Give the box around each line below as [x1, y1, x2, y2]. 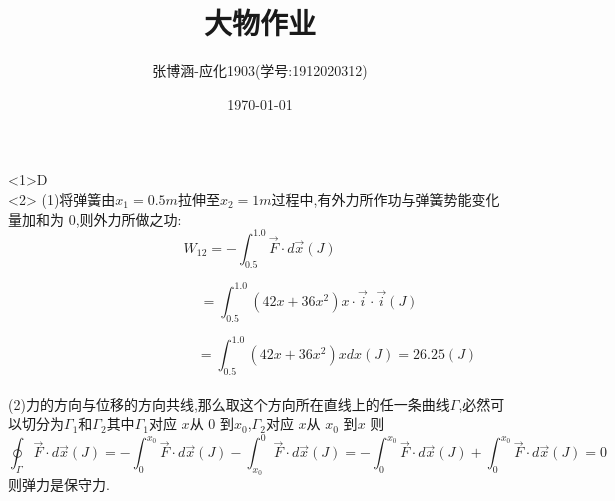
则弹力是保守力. [8, 474, 110, 495]
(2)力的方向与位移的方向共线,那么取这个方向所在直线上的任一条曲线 [8, 393, 450, 414]
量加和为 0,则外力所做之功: [8, 208, 182, 229]
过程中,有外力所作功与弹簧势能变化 [271, 188, 500, 209]
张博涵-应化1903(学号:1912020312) [152, 60, 368, 81]
